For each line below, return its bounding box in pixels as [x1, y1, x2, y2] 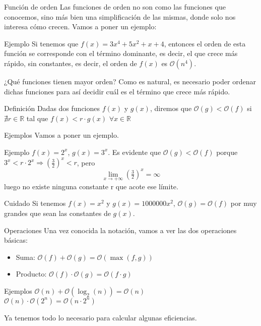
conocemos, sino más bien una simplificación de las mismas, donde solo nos [4, 11, 236, 22]
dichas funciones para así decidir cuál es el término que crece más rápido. [4, 86, 230, 96]
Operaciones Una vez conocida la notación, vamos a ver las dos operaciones [4, 225, 237, 235]
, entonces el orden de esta [164, 38, 246, 48]
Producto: [16, 268, 47, 279]
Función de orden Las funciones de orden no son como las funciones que [4, 2, 226, 12]
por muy [230, 198, 257, 208]
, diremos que [150, 103, 192, 114]
